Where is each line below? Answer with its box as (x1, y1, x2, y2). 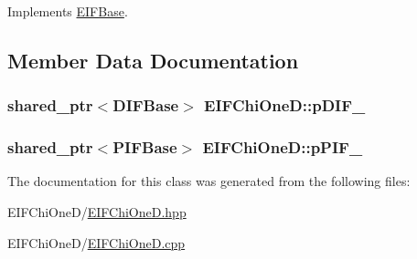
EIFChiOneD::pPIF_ (202, 136, 363, 159)
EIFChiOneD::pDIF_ (204, 94, 366, 117)
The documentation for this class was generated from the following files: (7, 171, 411, 191)
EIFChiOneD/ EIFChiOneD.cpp (7, 233, 186, 252)
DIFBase (112, 94, 179, 117)
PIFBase (112, 136, 177, 159)
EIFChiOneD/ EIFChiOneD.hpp (7, 202, 187, 222)
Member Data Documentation (7, 46, 299, 74)
